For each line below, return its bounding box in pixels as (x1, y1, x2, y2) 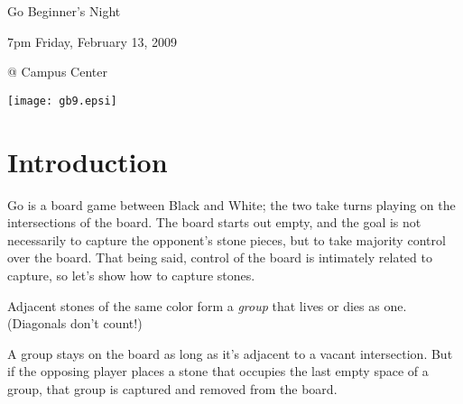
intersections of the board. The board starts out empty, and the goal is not (7, 213, 421, 232)
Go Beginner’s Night (7, 2, 121, 20)
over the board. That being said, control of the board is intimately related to (7, 248, 432, 267)
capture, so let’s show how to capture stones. (7, 265, 255, 284)
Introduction (7, 142, 168, 179)
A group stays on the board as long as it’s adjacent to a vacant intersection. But (7, 344, 453, 363)
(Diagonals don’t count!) (7, 314, 143, 333)
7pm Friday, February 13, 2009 (7, 32, 177, 50)
